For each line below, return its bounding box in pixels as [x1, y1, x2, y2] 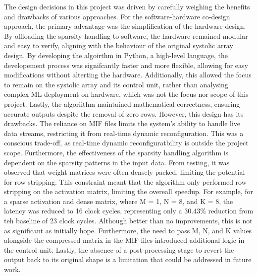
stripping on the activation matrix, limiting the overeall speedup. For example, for [4, 186, 254, 197]
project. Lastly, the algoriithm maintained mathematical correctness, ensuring [4, 98, 240, 109]
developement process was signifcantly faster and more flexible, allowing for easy [4, 60, 248, 70]
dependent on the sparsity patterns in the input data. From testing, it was [4, 157, 230, 167]
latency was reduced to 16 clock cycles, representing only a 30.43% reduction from [4, 206, 254, 216]
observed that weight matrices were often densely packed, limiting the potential [4, 167, 245, 177]
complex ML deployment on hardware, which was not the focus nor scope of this [4, 89, 249, 99]
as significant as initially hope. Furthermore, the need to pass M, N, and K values [4, 225, 252, 235]
